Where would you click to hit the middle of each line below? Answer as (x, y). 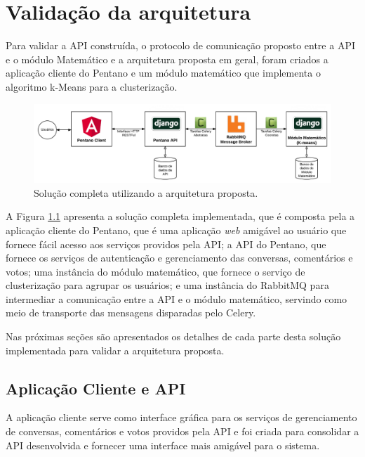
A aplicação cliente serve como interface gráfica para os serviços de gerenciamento (181, 417)
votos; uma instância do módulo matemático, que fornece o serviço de (155, 271)
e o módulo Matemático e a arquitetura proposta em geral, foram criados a (167, 59)
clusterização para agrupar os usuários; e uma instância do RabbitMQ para (167, 285)
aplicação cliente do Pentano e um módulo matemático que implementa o (163, 73)
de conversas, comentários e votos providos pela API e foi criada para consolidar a (182, 431)
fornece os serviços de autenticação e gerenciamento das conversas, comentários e (179, 258)
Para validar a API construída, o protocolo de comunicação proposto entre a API (180, 45)
